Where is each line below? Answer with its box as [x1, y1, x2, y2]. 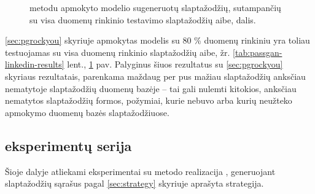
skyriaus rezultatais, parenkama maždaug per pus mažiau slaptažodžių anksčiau [5, 69, 306, 82]
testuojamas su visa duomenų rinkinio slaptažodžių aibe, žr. [5, 45, 230, 58]
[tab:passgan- [233, 45, 282, 58]
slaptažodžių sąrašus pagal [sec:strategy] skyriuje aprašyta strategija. [5, 177, 264, 190]
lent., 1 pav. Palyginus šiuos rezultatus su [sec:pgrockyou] [67, 58, 283, 71]
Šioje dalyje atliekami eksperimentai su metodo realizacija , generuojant [5, 165, 276, 177]
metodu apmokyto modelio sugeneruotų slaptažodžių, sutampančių [29, 1, 281, 14]
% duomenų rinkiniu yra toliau [194, 34, 310, 47]
